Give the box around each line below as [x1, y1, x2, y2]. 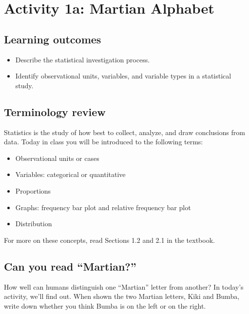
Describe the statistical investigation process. [15, 54, 150, 64]
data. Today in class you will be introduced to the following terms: [4, 137, 203, 147]
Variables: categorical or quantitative [15, 169, 126, 179]
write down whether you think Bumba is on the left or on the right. [4, 300, 206, 311]
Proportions [15, 185, 51, 196]
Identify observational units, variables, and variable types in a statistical [15, 71, 231, 81]
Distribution [15, 218, 52, 229]
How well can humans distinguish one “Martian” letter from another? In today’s [4, 281, 244, 292]
